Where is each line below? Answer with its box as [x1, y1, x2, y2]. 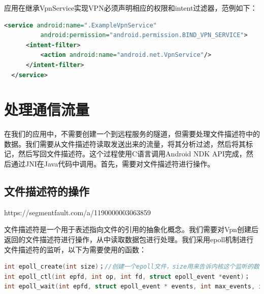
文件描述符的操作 [4, 183, 89, 199]
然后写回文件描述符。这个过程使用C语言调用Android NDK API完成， [18, 148, 246, 159]
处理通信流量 [4, 99, 90, 120]
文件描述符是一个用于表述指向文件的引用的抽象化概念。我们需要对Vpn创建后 [4, 224, 258, 235]
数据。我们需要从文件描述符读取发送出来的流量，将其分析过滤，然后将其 [4, 138, 246, 149]
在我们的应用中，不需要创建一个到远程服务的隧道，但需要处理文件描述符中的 [4, 128, 260, 139]
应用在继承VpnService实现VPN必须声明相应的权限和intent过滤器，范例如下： [4, 3, 257, 13]
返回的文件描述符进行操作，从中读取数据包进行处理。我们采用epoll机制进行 [4, 234, 254, 245]
